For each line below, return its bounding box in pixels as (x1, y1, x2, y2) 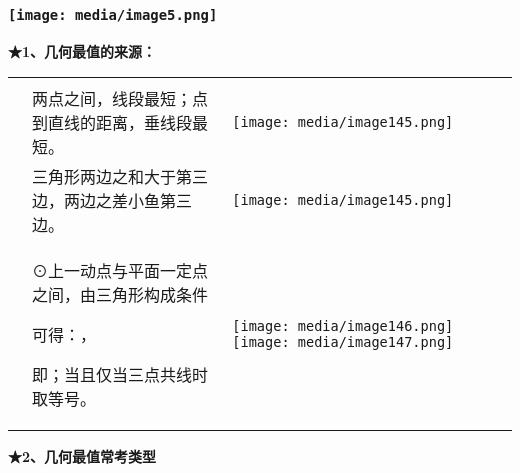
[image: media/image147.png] (232, 334, 454, 351)
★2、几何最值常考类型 (8, 446, 157, 467)
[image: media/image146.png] (232, 318, 454, 335)
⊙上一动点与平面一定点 (32, 259, 209, 283)
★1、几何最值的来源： (8, 40, 157, 61)
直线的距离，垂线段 (48, 111, 193, 135)
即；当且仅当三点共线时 (32, 363, 209, 387)
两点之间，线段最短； (32, 87, 193, 111)
